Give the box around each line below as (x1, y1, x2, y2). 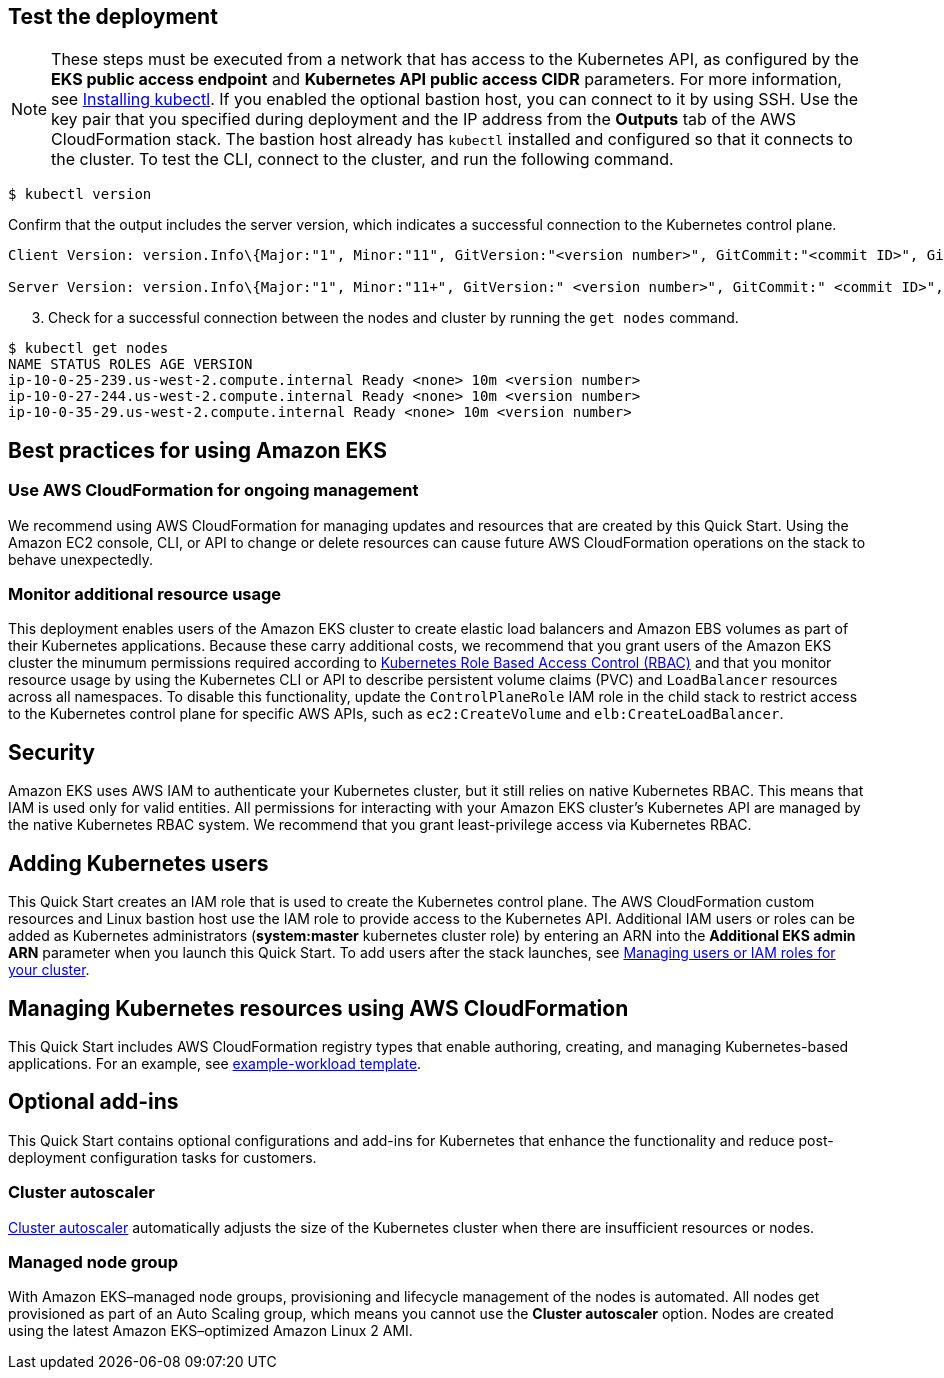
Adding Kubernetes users (8, 850, 269, 876)
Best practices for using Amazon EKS (8, 437, 387, 463)
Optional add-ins (8, 1089, 179, 1115)
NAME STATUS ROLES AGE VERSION (8, 356, 253, 373)
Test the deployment (8, 4, 218, 29)
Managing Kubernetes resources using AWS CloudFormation (8, 995, 629, 1021)
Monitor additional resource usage (8, 584, 282, 605)
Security (8, 739, 95, 765)
